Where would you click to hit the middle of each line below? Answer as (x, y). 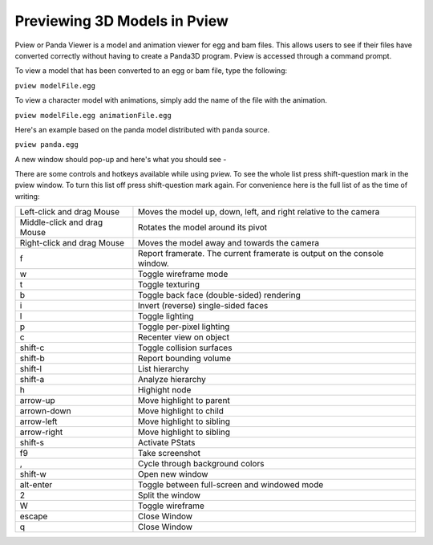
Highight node (164, 390)
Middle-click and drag (61, 222)
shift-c (32, 348)
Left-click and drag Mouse (70, 212)
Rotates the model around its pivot (202, 227)
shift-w (33, 474)
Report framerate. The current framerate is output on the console (261, 254)
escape (34, 516)
